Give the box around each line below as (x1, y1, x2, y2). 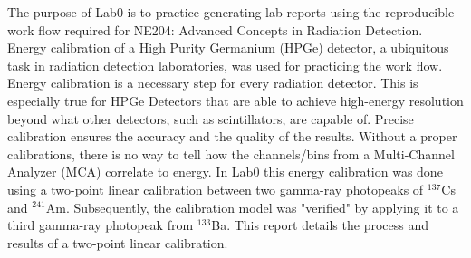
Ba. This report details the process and (211, 215, 429, 234)
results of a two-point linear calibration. (7, 233, 228, 252)
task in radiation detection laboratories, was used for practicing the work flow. (7, 55, 443, 74)
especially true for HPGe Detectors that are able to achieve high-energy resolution (7, 91, 464, 110)
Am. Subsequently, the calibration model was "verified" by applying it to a (45, 197, 459, 216)
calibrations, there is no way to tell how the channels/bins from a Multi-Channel (7, 144, 455, 163)
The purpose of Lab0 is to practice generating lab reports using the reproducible (7, 3, 455, 21)
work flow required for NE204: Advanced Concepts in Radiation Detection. (7, 20, 423, 39)
